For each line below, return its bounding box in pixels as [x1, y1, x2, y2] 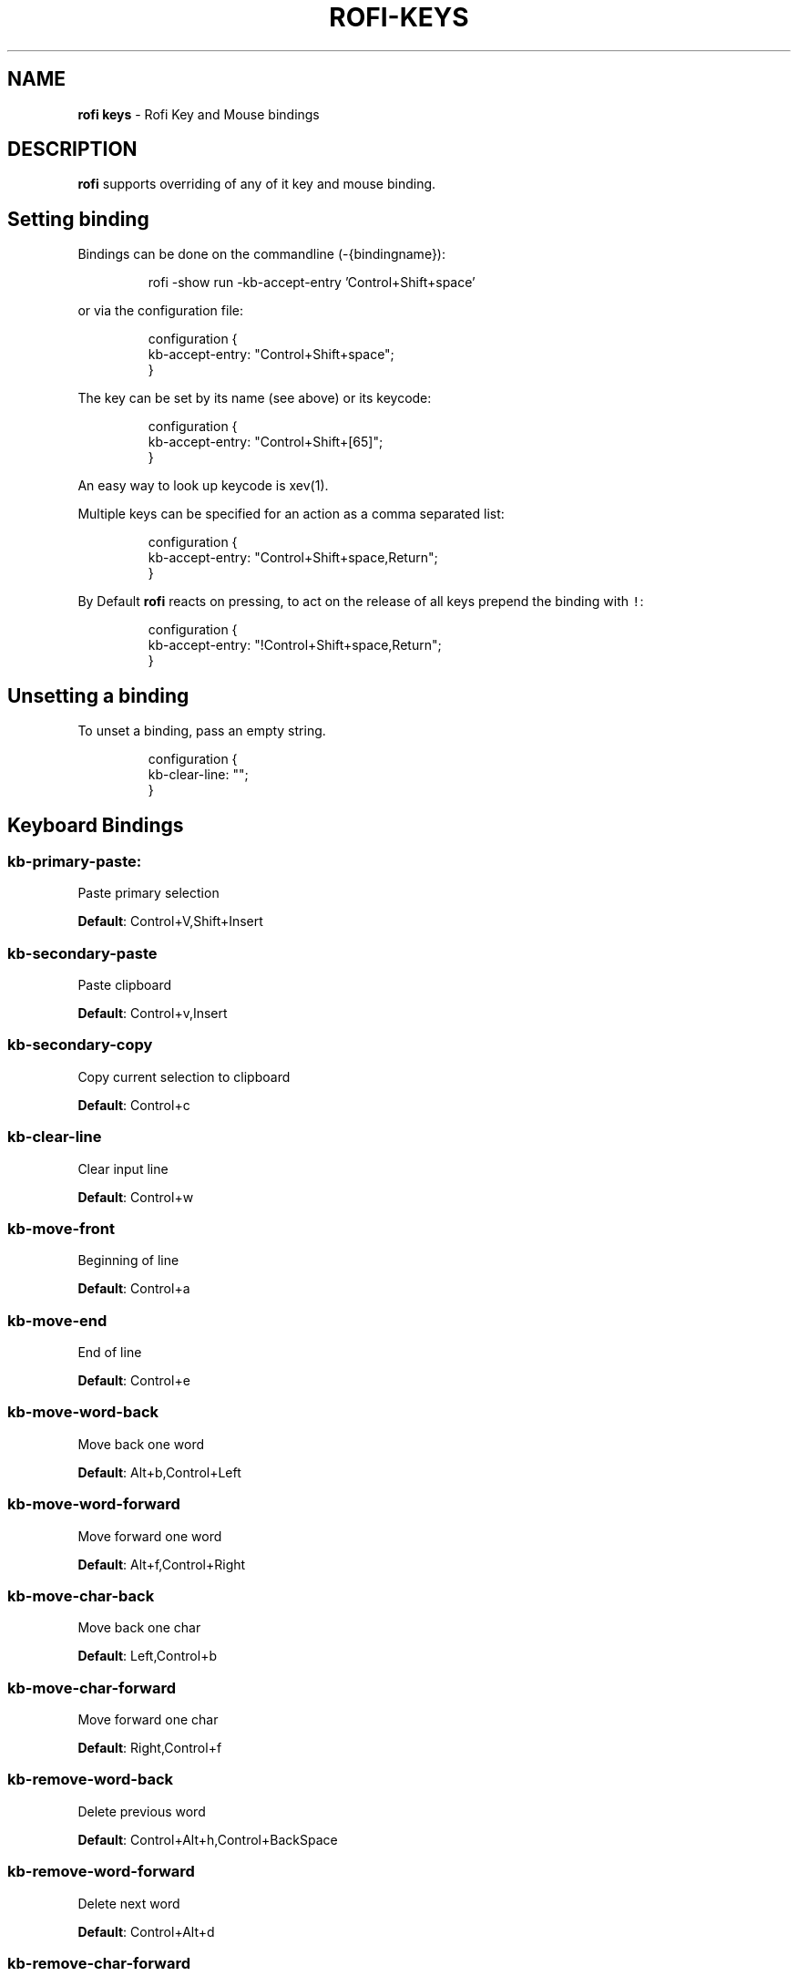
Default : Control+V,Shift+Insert [77, 913, 263, 930]
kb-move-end [7, 1311, 107, 1330]
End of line [77, 1344, 142, 1361]
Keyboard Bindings [7, 813, 184, 837]
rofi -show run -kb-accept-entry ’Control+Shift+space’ [148, 274, 476, 291]
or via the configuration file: [77, 303, 243, 319]
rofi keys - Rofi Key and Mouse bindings [77, 106, 320, 122]
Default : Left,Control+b [77, 1648, 217, 1664]
